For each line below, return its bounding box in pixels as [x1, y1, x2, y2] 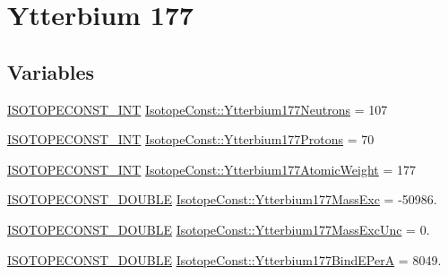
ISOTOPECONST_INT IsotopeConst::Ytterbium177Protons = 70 [7, 130, 375, 149]
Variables [7, 57, 95, 85]
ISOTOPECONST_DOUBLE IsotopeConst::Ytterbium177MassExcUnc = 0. [7, 219, 430, 238]
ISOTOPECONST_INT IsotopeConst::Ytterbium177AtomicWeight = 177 [7, 159, 417, 178]
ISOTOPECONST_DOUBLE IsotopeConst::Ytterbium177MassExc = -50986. [7, 190, 437, 209]
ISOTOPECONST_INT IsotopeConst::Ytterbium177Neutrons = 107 [7, 99, 388, 118]
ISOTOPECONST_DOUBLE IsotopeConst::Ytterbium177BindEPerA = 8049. [7, 250, 442, 269]
